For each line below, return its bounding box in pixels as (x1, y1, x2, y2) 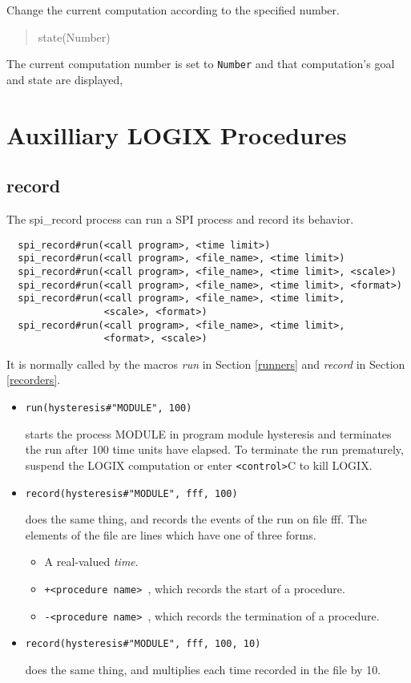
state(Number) (38, 28, 111, 45)
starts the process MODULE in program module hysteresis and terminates (25, 425, 392, 442)
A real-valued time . (44, 553, 139, 570)
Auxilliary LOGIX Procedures (6, 118, 347, 151)
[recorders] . (6, 371, 61, 388)
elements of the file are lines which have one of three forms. (25, 526, 316, 543)
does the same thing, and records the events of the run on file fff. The (25, 511, 368, 527)
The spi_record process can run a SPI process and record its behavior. (6, 211, 354, 228)
